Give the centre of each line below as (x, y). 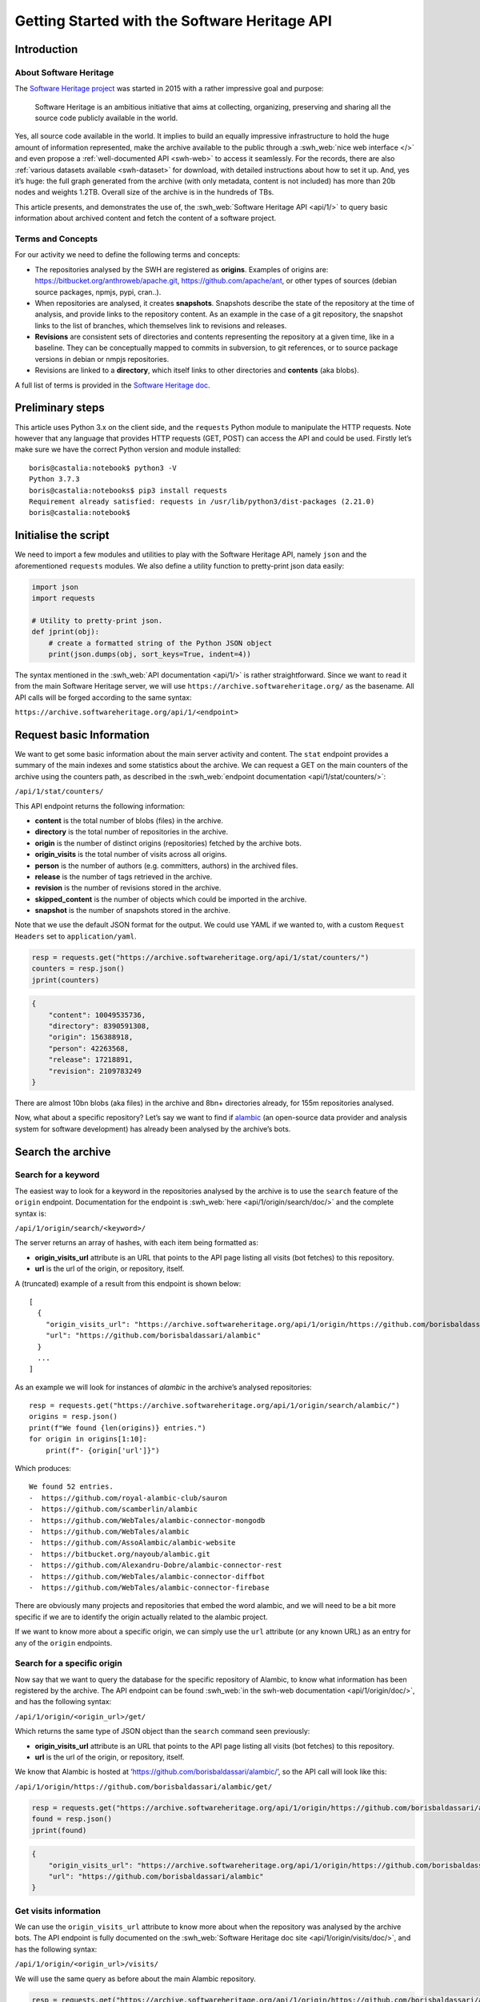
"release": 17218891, (91, 1060)
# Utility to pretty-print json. (97, 620)
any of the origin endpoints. (64, 1642)
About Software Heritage (64, 72)
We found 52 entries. (71, 1487)
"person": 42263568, (89, 1048)
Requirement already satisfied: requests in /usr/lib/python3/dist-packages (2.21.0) (202, 501)
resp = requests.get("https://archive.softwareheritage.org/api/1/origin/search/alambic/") (214, 1406)
